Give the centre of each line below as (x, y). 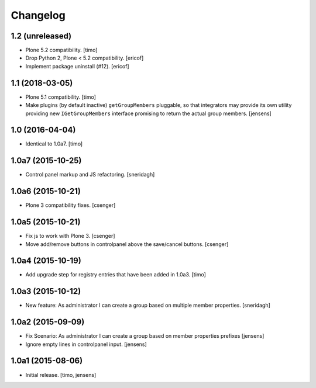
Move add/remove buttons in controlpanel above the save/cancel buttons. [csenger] (127, 244)
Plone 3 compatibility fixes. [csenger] (71, 205)
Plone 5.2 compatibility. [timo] (61, 50)
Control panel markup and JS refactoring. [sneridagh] (90, 175)
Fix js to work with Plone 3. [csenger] (70, 236)
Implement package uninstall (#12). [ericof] (77, 66)
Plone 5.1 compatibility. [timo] (61, 97)
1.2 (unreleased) (41, 36)
